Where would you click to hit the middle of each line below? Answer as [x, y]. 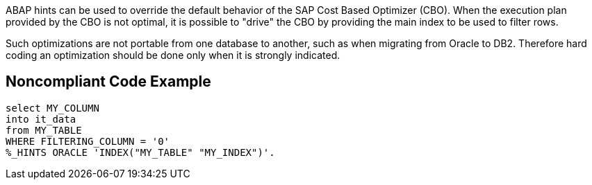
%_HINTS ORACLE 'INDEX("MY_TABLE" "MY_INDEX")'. [140, 152]
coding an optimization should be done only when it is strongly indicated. [173, 55]
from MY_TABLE [44, 130]
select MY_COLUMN [52, 108]
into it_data [41, 119]
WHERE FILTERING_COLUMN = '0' [88, 141]
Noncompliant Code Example [108, 82]
